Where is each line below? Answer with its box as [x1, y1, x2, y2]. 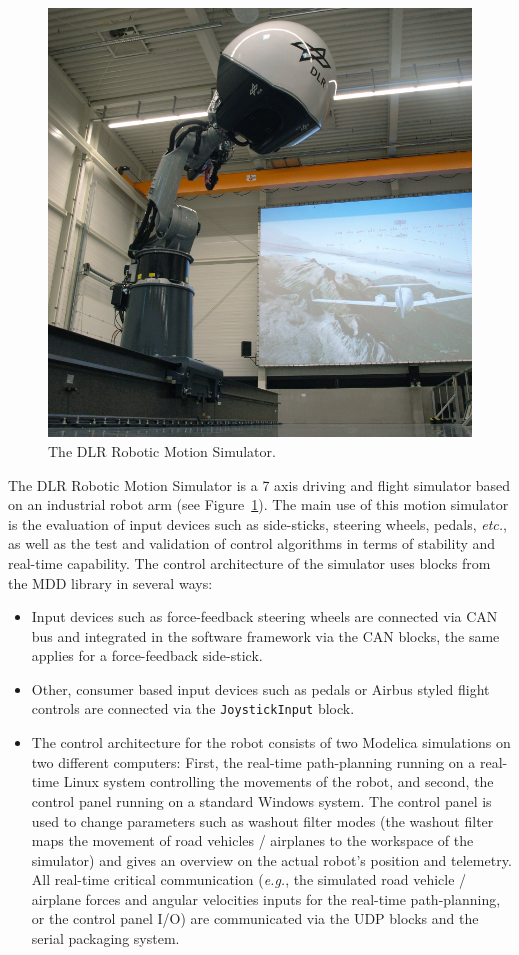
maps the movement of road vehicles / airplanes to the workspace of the [31, 830, 474, 851]
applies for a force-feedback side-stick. [31, 645, 263, 666]
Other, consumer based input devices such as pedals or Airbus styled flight [31, 678, 490, 699]
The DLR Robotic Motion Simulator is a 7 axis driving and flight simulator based [8, 474, 511, 495]
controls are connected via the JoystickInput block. [31, 698, 355, 719]
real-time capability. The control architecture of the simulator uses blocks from [8, 552, 491, 573]
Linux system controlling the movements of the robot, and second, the [63, 771, 494, 792]
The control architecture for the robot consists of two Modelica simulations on [31, 732, 511, 753]
